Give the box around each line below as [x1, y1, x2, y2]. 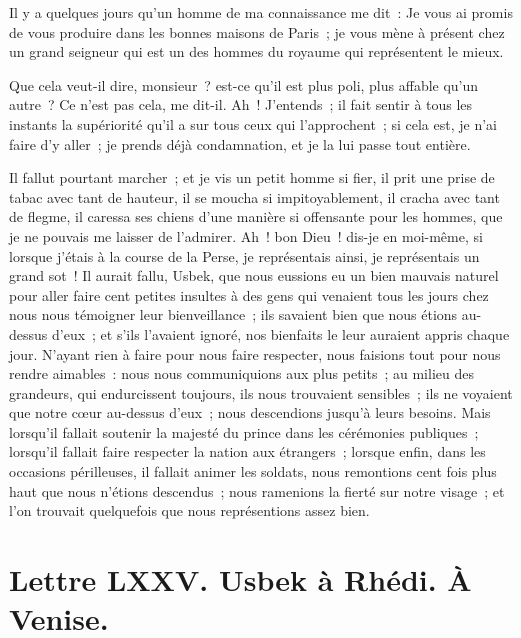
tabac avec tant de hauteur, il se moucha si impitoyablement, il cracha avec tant [9, 186, 500, 207]
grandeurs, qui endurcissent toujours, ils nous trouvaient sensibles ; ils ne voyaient [9, 382, 513, 403]
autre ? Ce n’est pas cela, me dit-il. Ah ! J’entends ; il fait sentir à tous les [9, 94, 473, 115]
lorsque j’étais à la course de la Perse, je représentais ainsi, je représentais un [9, 245, 480, 266]
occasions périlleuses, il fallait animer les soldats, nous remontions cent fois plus [9, 461, 497, 482]
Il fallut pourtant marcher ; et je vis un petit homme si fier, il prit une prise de [9, 167, 495, 188]
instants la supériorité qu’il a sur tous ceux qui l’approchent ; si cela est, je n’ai [9, 113, 497, 134]
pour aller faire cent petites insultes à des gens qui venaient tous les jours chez [9, 284, 489, 305]
